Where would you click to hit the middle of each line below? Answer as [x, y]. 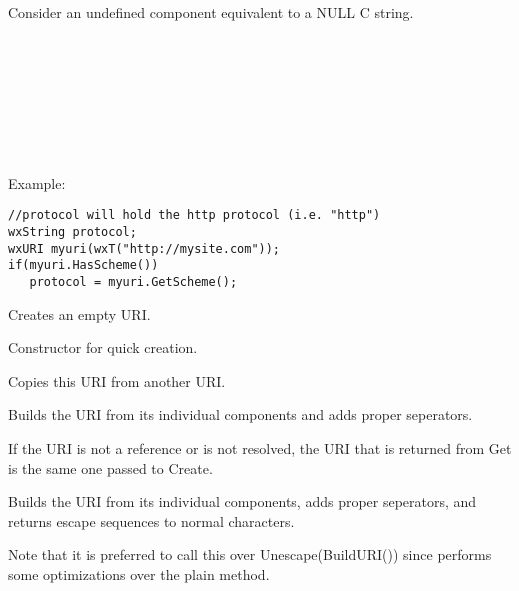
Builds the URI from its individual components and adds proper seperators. [240, 414]
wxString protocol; [72, 232]
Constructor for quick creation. [103, 347]
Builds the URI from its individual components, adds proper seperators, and [242, 501]
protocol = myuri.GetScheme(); [133, 281]
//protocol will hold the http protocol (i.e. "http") [194, 215]
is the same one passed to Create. [110, 467]
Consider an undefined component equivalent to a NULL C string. [211, 12]
